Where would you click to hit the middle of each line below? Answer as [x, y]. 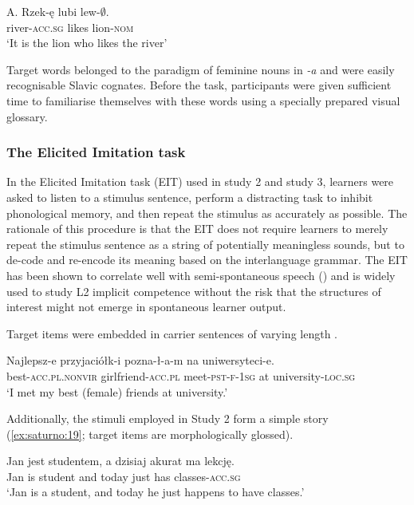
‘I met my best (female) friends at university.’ [117, 391]
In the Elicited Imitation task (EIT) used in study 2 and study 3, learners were [200, 181]
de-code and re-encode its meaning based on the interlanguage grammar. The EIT [207, 260]
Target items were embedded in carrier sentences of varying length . [172, 333]
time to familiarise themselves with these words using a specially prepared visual [203, 100]
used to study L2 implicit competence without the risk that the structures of [194, 291]
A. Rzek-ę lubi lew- [53, 11]
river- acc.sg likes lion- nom [70, 27]
